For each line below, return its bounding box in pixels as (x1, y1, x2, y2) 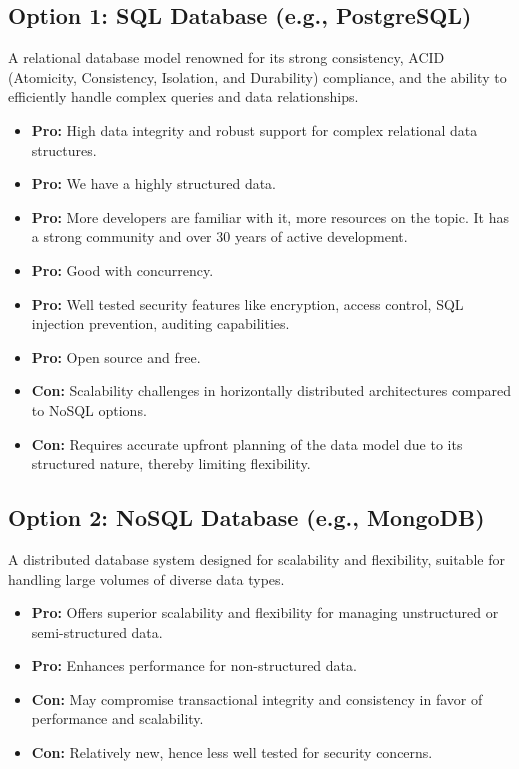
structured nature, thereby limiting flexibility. (31, 453, 311, 474)
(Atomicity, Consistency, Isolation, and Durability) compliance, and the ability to (8, 66, 507, 87)
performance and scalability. (31, 708, 204, 729)
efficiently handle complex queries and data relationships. (8, 86, 359, 107)
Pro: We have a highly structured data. (31, 173, 277, 194)
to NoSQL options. (31, 399, 147, 420)
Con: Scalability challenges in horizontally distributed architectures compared (31, 380, 512, 401)
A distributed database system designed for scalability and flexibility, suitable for (8, 548, 505, 569)
